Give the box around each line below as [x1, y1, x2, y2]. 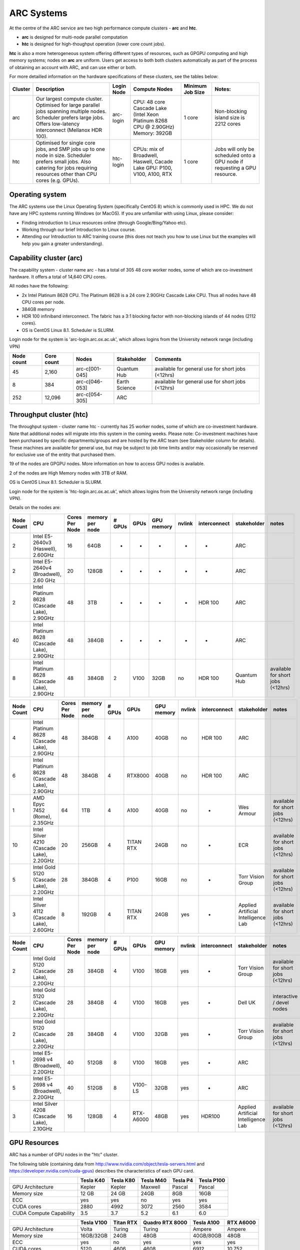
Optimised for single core [35, 139, 95, 146]
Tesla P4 [172, 1177, 193, 1184]
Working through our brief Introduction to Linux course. [21, 226, 136, 232]
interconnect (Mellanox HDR [35, 126, 102, 133]
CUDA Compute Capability [12, 1210, 75, 1217]
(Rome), [32, 813, 52, 820]
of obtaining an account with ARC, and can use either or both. [9, 64, 137, 70]
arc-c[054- [75, 390, 102, 397]
